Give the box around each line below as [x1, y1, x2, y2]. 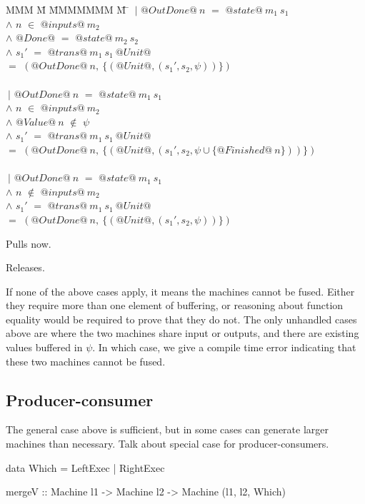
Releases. [6, 260, 45, 275]
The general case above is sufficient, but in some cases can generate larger [6, 422, 329, 437]
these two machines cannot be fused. [6, 353, 166, 368]
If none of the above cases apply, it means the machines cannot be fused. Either [6, 283, 355, 298]
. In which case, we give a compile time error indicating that [92, 340, 356, 355]
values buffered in [6, 340, 83, 355]
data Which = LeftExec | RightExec [6, 460, 165, 475]
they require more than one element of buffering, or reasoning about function [6, 298, 344, 313]
